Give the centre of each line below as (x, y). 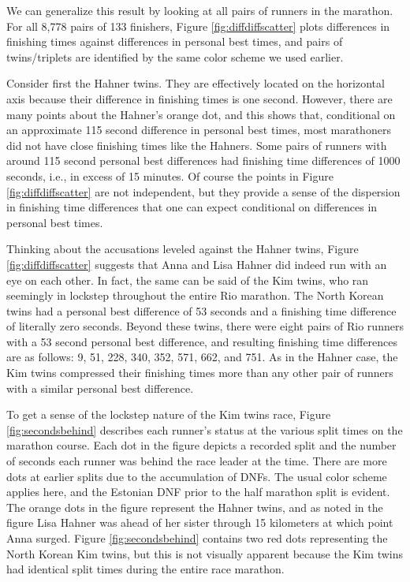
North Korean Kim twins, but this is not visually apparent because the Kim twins (205, 553)
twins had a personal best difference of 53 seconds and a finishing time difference (201, 310)
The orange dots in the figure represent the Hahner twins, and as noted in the (195, 507)
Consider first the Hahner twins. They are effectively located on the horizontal (196, 83)
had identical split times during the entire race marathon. (145, 569)
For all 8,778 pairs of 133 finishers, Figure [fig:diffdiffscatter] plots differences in (198, 26)
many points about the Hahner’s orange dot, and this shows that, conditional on (201, 114)
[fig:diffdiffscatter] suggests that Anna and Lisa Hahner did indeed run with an (197, 264)
